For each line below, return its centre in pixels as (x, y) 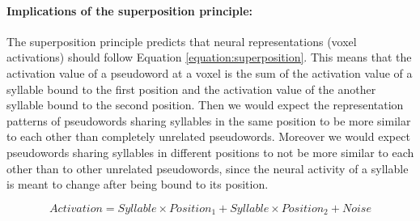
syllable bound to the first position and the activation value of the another (191, 89)
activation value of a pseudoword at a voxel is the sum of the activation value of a (210, 72)
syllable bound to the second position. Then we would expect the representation (205, 105)
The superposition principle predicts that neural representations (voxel (182, 41)
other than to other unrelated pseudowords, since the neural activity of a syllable (208, 168)
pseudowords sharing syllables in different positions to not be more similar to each (210, 152)
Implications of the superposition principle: (130, 10)
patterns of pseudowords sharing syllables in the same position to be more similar (209, 120)
